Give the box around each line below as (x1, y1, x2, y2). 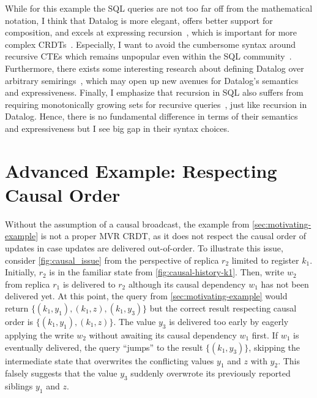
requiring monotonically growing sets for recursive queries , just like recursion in (5, 98, 307, 110)
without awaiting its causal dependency (89, 329, 237, 341)
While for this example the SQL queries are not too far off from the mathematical (5, 2, 313, 14)
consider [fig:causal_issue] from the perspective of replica (5, 253, 219, 266)
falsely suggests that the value (5, 367, 117, 380)
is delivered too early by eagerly (169, 315, 289, 327)
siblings (5, 380, 33, 392)
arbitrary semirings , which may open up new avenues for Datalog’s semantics (5, 74, 299, 86)
